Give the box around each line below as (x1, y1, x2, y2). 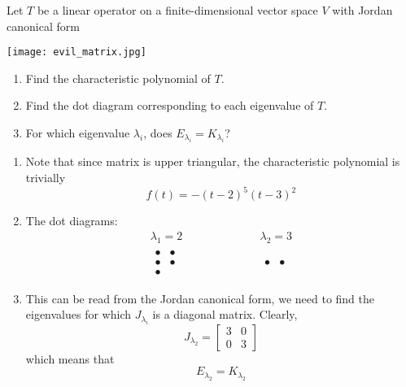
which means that (25, 350, 115, 367)
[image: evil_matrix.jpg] (7, 46, 146, 59)
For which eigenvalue (25, 124, 130, 141)
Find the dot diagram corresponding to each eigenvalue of (25, 97, 314, 114)
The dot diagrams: (25, 212, 118, 229)
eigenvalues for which (25, 306, 132, 323)
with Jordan (332, 2, 393, 18)
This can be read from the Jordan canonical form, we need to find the (25, 289, 374, 307)
